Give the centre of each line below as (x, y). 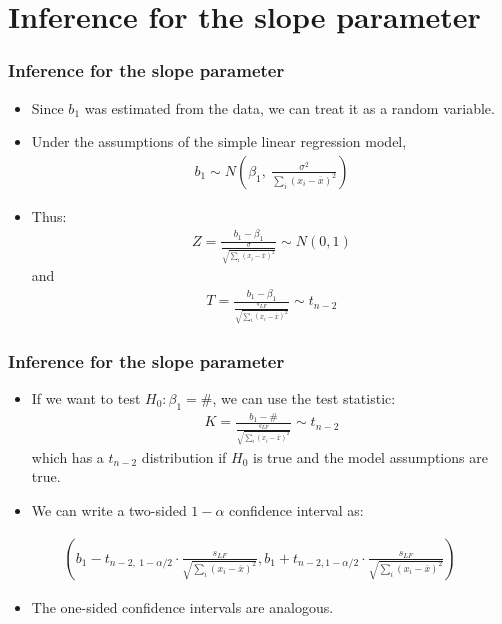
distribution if (184, 456)
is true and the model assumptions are (370, 456)
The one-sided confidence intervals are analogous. (182, 606)
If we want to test (86, 397)
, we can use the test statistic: (304, 397)
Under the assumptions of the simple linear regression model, (219, 141)
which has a (67, 456)
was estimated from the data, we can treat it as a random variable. (289, 107)
